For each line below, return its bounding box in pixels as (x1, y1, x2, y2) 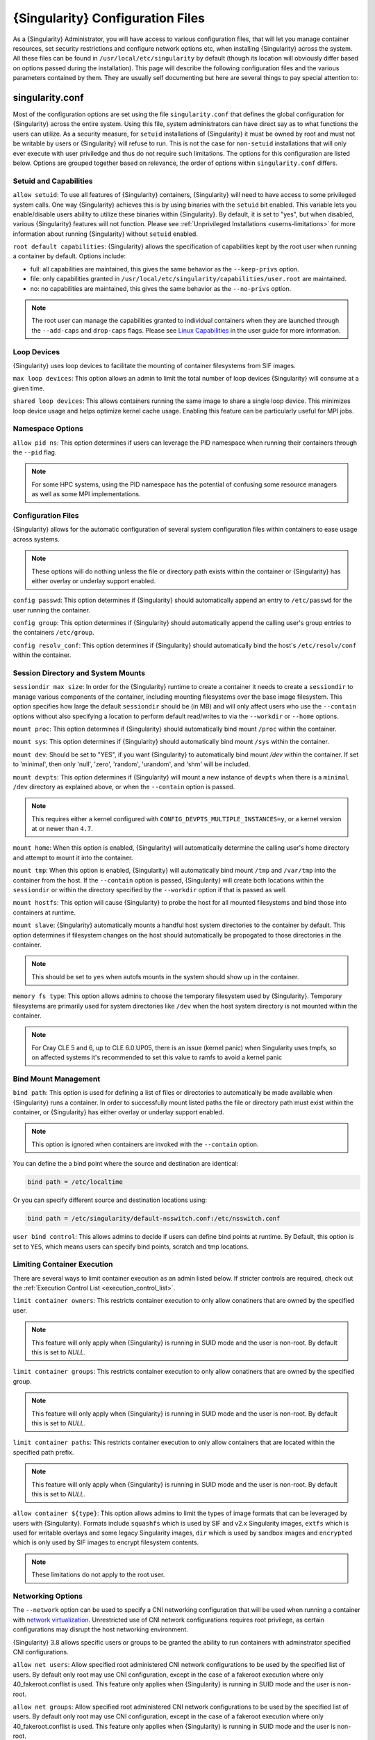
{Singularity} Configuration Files (12, 10, 205, 26)
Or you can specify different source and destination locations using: (12, 1196, 208, 1204)
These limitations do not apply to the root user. (31, 1570, 165, 1579)
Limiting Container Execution (12, 1260, 113, 1270)
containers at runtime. (12, 908, 76, 917)
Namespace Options (12, 424, 83, 434)
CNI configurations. (12, 1647, 69, 1656)
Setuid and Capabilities (12, 176, 93, 186)
